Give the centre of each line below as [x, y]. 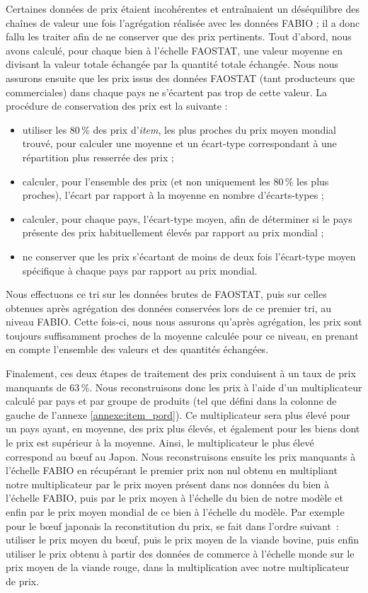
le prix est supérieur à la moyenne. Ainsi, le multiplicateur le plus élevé [160, 443]
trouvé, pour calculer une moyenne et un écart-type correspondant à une [179, 143]
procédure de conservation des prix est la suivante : [117, 106]
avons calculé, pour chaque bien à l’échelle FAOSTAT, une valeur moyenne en [174, 50]
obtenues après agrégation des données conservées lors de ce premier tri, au [169, 307]
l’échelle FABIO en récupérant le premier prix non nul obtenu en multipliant [172, 470]
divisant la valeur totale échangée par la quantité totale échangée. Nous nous [172, 64]
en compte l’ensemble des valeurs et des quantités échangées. [137, 349]
